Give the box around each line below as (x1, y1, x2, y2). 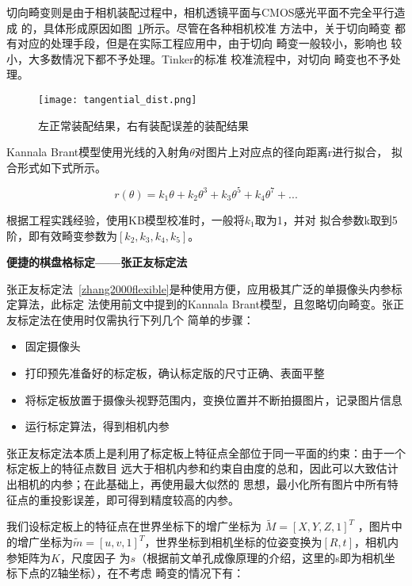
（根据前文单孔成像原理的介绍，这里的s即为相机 (135, 549, 384, 565)
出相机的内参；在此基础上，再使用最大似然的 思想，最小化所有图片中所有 (6, 476, 387, 492)
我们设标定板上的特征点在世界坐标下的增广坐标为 (6, 518, 261, 534)
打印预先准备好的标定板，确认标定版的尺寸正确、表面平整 (25, 365, 325, 381)
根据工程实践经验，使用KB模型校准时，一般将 (6, 211, 245, 228)
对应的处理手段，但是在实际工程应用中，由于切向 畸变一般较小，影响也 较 (17, 35, 402, 52)
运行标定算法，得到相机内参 (25, 418, 170, 435)
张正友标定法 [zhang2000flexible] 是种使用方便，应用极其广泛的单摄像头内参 (6, 280, 391, 297)
